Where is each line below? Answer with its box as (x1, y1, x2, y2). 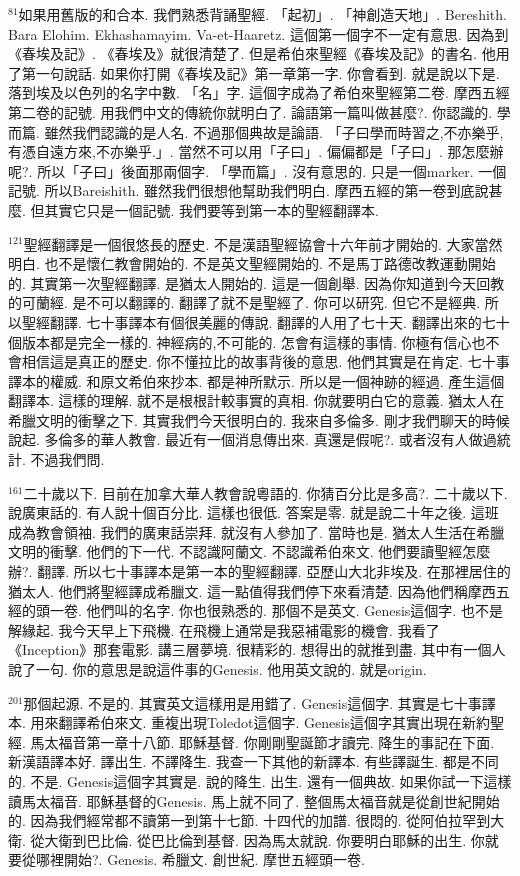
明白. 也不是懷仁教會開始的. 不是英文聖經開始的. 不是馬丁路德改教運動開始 (8, 253, 496, 274)
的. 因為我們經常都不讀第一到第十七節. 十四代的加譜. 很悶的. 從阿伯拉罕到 (8, 810, 491, 831)
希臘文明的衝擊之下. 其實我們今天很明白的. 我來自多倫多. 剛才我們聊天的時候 (8, 409, 510, 430)
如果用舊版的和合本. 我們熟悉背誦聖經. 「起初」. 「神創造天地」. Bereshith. (18, 4, 507, 24)
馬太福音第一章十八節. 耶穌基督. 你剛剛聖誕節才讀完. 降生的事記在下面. (30, 731, 495, 752)
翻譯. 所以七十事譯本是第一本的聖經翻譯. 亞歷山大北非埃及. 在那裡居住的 (37, 561, 511, 582)
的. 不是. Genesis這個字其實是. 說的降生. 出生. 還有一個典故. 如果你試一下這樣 (8, 770, 512, 791)
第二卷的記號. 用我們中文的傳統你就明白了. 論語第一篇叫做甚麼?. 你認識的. (8, 101, 493, 122)
